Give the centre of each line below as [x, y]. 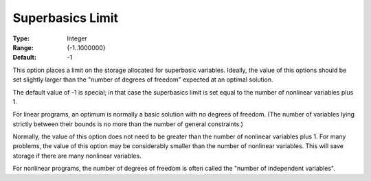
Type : [21, 38]
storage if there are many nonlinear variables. [77, 156]
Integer [77, 38]
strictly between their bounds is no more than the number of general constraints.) [128, 124]
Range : [23, 47]
